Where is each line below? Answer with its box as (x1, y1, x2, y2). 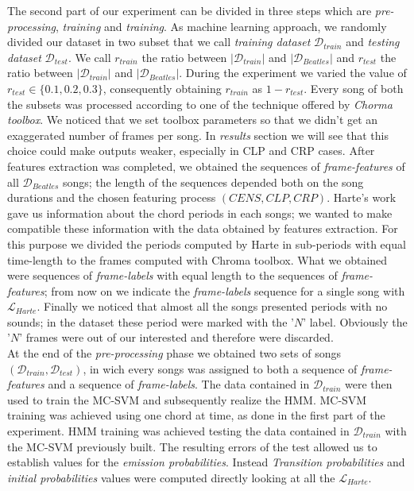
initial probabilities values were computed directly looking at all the (7, 469, 335, 485)
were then (345, 376, 393, 392)
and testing (346, 33, 400, 50)
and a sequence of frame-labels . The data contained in (48, 376, 310, 392)
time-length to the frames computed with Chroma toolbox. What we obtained (7, 251, 388, 268)
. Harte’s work (327, 189, 397, 206)
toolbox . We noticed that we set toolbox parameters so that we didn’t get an (7, 111, 378, 128)
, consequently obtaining (103, 79, 222, 96)
